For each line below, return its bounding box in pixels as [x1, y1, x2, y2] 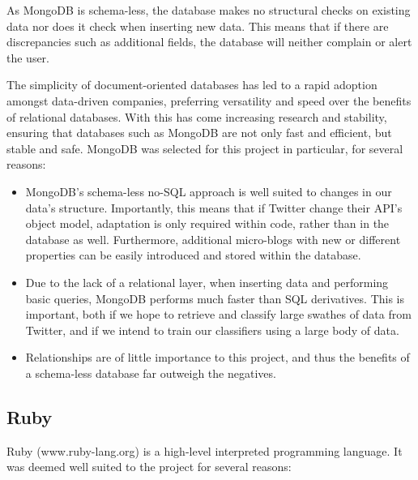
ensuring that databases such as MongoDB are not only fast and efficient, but [6, 124, 392, 141]
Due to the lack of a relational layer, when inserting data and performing [25, 273, 389, 290]
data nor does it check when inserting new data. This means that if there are [6, 17, 389, 34]
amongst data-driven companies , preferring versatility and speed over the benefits [6, 92, 412, 109]
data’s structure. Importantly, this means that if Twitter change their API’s [25, 199, 403, 216]
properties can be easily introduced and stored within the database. [25, 246, 361, 264]
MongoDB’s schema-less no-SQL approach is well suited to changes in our [25, 182, 392, 199]
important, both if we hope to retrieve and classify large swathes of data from [25, 306, 412, 323]
